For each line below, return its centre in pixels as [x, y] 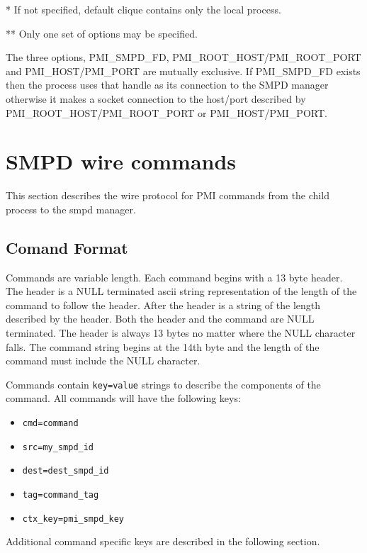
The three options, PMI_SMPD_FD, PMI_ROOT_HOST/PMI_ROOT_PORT [183, 57]
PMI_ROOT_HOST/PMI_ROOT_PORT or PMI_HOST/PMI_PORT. [166, 112]
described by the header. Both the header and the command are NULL [160, 319]
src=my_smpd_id [58, 447]
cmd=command [50, 424]
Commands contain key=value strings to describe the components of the [163, 384]
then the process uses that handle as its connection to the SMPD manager [167, 85]
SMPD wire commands [121, 161]
